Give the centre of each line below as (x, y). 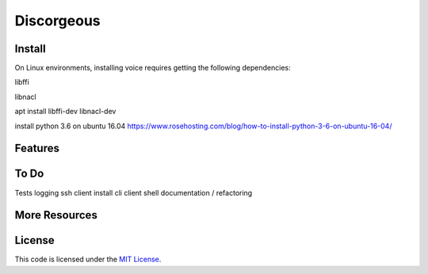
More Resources (56, 215)
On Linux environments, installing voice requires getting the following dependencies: (153, 68)
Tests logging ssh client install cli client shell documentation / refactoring (134, 192)
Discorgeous (57, 21)
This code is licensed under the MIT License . (88, 259)
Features (37, 148)
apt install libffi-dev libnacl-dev (65, 112)
